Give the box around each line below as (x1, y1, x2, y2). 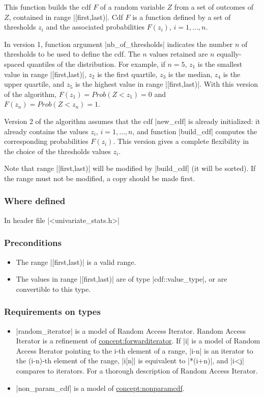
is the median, (168, 68, 213, 79)
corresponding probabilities (4, 136, 89, 146)
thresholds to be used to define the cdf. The (4, 48, 140, 59)
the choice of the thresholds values (4, 145, 111, 156)
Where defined (4, 194, 66, 207)
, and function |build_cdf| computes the (132, 126, 257, 136)
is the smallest (197, 58, 243, 69)
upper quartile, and (4, 79, 65, 89)
